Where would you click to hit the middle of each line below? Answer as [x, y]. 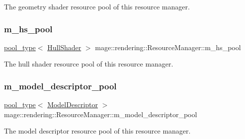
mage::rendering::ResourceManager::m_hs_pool [168, 47]
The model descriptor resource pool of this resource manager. [97, 131]
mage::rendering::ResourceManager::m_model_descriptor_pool [101, 114]
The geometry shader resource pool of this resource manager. [97, 6]
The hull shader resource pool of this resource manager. [89, 64]
